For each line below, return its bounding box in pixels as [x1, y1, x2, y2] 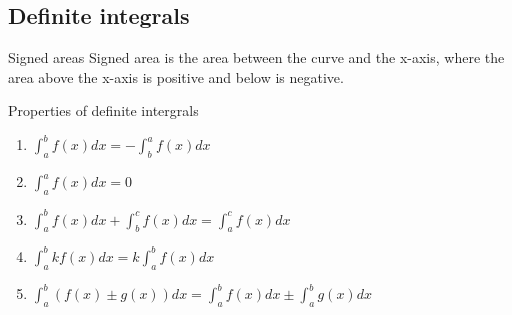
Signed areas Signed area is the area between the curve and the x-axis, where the [8, 47, 505, 68]
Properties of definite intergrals [8, 100, 199, 121]
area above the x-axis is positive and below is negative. [8, 66, 344, 87]
